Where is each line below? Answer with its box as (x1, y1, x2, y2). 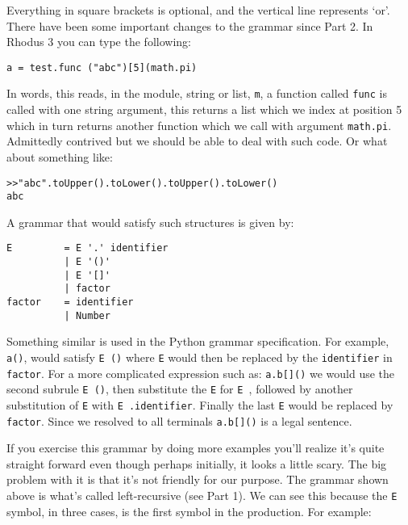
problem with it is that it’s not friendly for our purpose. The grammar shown (6, 471, 389, 488)
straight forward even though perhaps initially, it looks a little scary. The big (6, 455, 387, 472)
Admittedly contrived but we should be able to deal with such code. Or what (6, 132, 388, 149)
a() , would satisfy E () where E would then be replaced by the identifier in (6, 348, 393, 365)
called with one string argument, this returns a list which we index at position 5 (6, 101, 402, 118)
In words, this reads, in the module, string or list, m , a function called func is (6, 85, 388, 102)
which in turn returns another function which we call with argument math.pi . (6, 116, 392, 133)
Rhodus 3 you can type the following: (6, 33, 191, 50)
